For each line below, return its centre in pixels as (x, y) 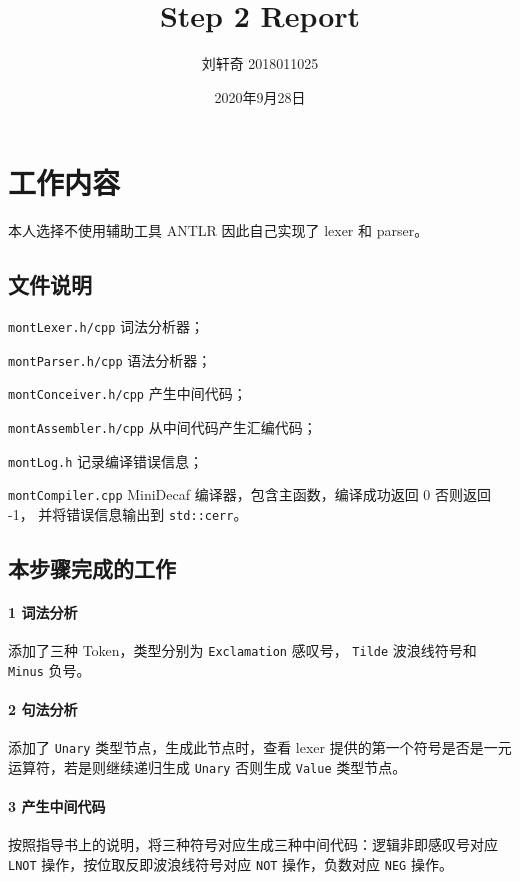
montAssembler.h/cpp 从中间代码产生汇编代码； (162, 427)
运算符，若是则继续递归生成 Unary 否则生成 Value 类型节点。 (207, 766)
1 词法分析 (43, 612)
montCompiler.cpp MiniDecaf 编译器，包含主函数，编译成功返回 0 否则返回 (250, 494)
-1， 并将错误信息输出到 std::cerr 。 (128, 513)
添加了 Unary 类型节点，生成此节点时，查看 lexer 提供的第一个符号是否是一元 (260, 747)
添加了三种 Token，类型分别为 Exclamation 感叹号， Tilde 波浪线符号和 (242, 650)
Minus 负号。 (49, 669)
